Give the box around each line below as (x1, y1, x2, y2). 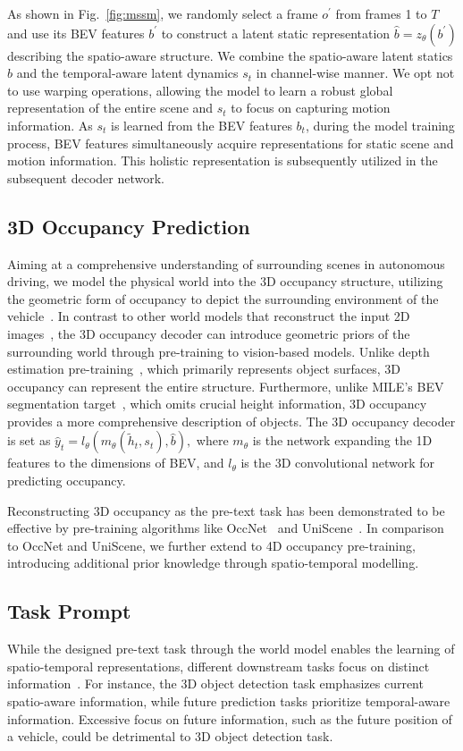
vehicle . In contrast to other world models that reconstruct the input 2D (7, 307, 410, 325)
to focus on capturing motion (231, 98, 391, 117)
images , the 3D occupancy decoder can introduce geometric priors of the (7, 324, 410, 342)
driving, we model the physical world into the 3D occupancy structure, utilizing (7, 272, 443, 291)
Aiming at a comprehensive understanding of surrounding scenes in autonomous (7, 254, 445, 273)
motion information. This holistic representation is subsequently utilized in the (7, 151, 438, 170)
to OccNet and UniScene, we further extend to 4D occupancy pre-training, (7, 536, 416, 554)
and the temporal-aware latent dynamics (16, 63, 239, 82)
